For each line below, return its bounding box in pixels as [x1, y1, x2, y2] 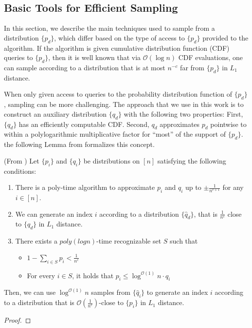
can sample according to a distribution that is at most [4, 62, 165, 72]
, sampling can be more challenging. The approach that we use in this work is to [4, 99, 244, 109]
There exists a [15, 236, 57, 246]
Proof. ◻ [4, 315, 31, 325]
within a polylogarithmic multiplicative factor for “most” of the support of [4, 129, 226, 139]
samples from [91, 287, 130, 297]
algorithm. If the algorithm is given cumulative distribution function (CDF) [4, 42, 230, 53]
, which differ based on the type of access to [54, 32, 185, 42]
